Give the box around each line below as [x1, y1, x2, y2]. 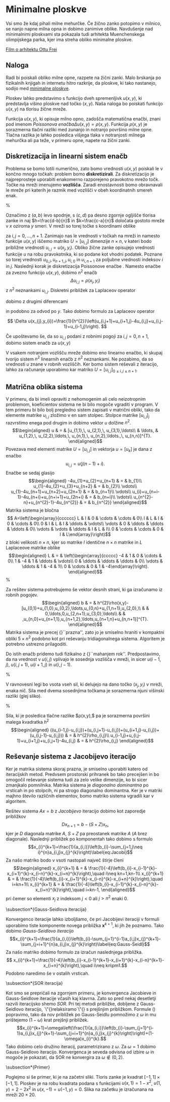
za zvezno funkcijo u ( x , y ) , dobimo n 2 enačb [6, 268, 97, 275]
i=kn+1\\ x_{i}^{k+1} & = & [12, 881, 65, 887]
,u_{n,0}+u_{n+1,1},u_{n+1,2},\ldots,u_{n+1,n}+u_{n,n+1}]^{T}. [22, 616, 148, 622]
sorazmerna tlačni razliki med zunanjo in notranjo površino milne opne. [6, 126, 153, 132]
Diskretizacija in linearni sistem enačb [6, 152, 128, 161]
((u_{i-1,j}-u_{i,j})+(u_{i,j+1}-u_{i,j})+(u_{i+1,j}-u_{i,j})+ [50, 727, 160, 733]
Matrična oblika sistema [6, 382, 83, 391]
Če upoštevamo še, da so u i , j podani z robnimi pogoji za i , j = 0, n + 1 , [6, 333, 149, 340]
